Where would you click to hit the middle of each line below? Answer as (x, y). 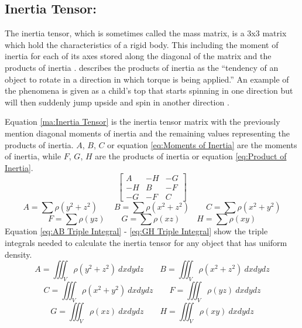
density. (18, 254)
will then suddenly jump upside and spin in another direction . (117, 102)
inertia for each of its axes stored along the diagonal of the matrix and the (138, 56)
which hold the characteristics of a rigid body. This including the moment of (142, 44)
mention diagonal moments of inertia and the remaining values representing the (147, 133)
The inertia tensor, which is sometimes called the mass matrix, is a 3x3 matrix (146, 33)
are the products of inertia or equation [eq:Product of (191, 156)
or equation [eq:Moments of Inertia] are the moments (202, 144)
